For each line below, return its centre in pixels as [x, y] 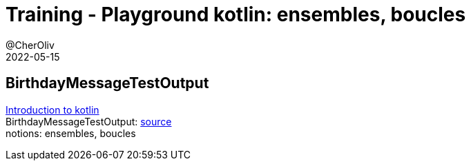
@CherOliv [30, 45]
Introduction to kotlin [52, 110]
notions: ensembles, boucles [71, 133]
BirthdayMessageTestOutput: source [89, 121]
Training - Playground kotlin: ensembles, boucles [236, 14]
